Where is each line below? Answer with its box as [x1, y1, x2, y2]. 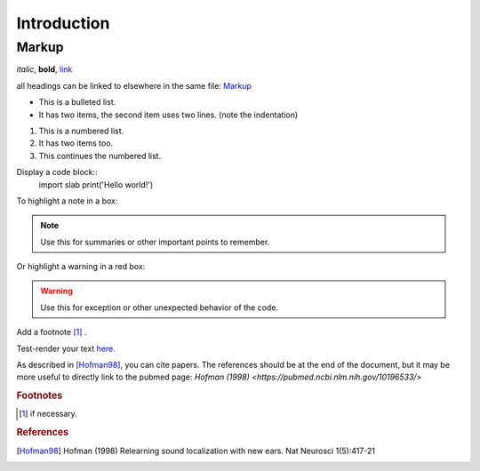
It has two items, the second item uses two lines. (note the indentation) [38, 109, 299, 120]
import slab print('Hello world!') [38, 179, 154, 190]
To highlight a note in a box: [16, 196, 118, 206]
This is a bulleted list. [38, 97, 116, 108]
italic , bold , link [16, 64, 73, 75]
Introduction [16, 13, 110, 33]
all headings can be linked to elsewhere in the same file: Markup [16, 80, 252, 91]
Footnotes [16, 389, 63, 402]
